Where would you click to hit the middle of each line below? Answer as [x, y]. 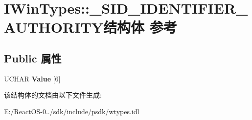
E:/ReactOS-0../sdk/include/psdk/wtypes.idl [72, 111]
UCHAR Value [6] [32, 78]
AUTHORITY [54, 27]
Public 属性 [33, 58]
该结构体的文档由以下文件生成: [53, 95]
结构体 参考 [140, 27]
